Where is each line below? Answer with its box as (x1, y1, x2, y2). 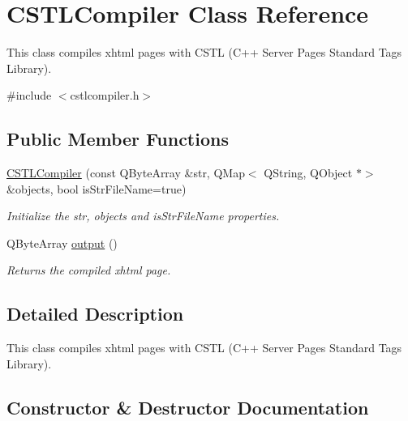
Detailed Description (6, 301, 184, 326)
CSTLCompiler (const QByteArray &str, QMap (6, 164, 245, 181)
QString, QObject (264, 164, 353, 181)
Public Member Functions (6, 126, 229, 151)
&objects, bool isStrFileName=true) (6, 180, 187, 197)
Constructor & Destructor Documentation (6, 394, 369, 419)
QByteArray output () (6, 234, 118, 251)
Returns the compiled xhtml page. (6, 262, 171, 279)
